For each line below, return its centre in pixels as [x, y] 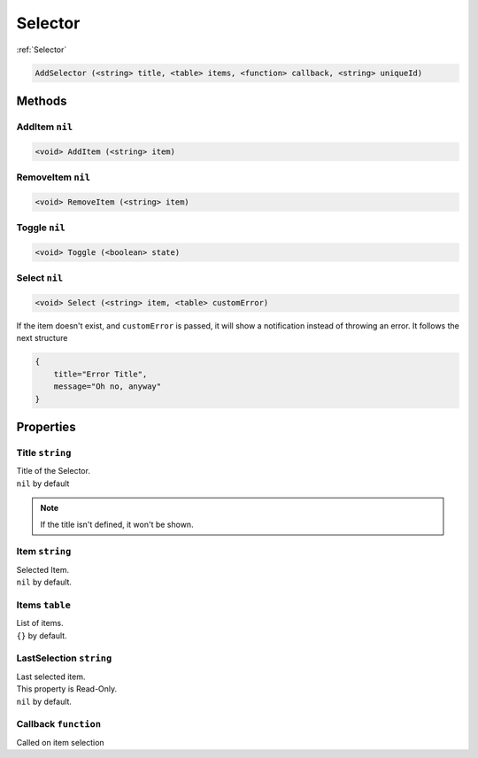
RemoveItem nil [53, 177]
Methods [42, 101]
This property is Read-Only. [67, 689]
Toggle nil [41, 228]
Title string [44, 453]
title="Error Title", [100, 374]
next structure [42, 338]
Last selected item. [51, 677]
